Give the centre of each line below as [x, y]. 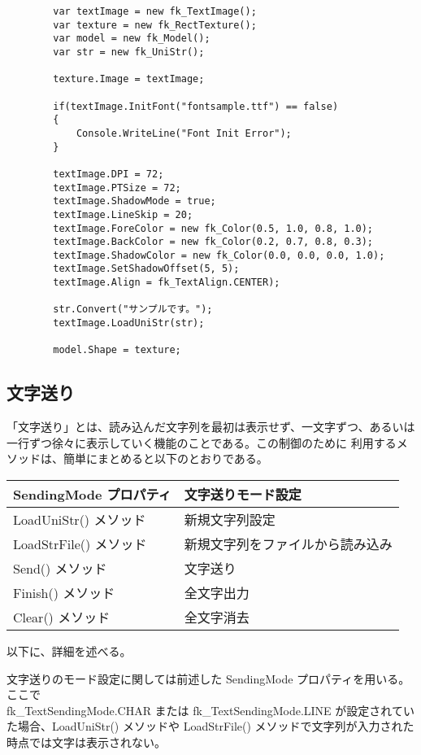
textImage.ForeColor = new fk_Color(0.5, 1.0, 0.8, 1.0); [213, 228]
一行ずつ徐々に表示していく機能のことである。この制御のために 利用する [202, 442]
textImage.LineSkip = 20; [123, 214]
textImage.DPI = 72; [109, 174]
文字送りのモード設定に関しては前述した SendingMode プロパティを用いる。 [208, 678]
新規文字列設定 [230, 520]
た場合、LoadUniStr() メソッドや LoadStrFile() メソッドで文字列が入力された [210, 726]
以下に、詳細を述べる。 [69, 651]
